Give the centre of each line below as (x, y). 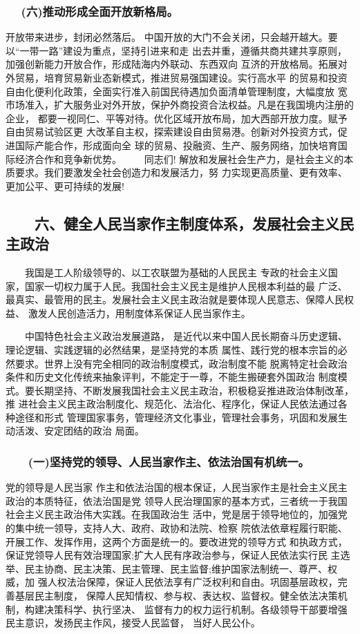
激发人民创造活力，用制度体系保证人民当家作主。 (139, 313)
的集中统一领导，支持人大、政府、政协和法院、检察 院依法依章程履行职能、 (177, 528)
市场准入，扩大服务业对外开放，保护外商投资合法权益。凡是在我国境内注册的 (180, 105)
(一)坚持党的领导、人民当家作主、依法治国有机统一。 (169, 461)
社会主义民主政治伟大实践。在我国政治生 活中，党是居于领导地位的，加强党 (177, 514)
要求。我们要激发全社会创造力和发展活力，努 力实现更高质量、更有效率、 (181, 172)
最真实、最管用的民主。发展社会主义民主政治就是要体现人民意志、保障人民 (175, 299)
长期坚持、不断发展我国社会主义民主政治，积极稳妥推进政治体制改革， (194, 390)
